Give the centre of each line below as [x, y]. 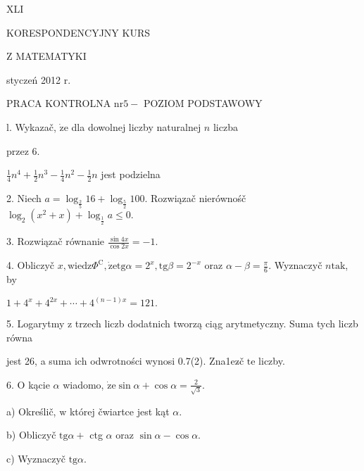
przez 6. [23, 150]
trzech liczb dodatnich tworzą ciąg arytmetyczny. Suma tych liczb [216, 324]
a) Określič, [31, 411]
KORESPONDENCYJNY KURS [79, 32]
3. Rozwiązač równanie [56, 241]
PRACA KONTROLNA [59, 103]
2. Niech [24, 197]
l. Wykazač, [31, 126]
